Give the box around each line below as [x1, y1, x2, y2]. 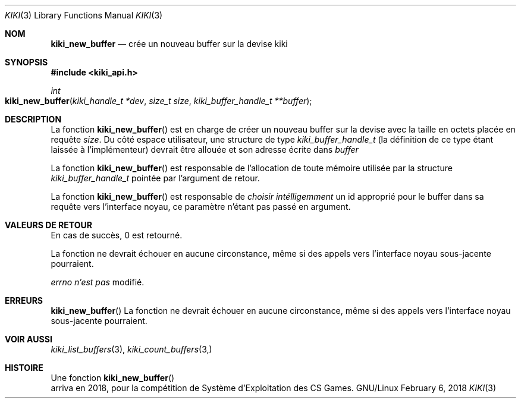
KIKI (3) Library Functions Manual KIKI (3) [5, 10, 163, 20]
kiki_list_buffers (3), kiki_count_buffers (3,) [51, 344, 212, 354]
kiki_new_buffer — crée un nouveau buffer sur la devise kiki [51, 39, 288, 49]
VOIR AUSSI [5, 334, 52, 344]
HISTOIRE [5, 363, 43, 373]
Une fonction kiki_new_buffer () [51, 373, 175, 383]
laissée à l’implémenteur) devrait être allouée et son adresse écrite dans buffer [51, 144, 359, 155]
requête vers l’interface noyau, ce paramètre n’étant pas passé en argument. [51, 201, 351, 212]
